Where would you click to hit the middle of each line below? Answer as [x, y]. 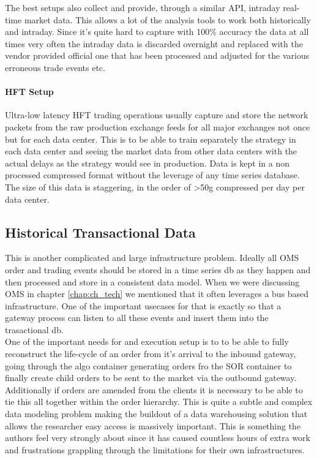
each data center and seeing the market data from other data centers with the [151, 151]
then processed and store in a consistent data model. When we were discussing [152, 281]
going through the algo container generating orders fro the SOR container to [148, 365]
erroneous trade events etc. [55, 67]
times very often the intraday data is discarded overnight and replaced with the [154, 43]
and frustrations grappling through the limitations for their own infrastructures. [155, 449]
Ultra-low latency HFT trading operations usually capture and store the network [157, 115]
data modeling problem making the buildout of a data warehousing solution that [156, 414]
